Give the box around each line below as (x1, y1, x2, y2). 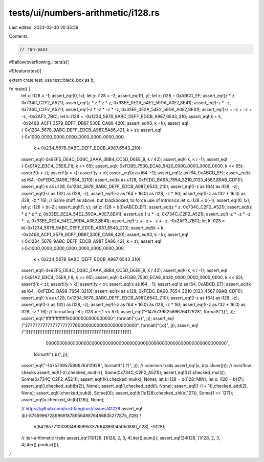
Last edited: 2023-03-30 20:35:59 (9, 24, 79, 30)
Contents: (9, 33, 29, 39)
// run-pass (19, 46, 48, 52)
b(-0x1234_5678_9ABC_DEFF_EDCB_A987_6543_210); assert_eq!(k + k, (21, 225, 165, 231)
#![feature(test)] (9, 68, 42, 74)
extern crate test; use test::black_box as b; (9, 77, 95, 83)
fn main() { (9, 86, 31, 92)
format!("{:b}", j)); (33, 351, 69, 357)
